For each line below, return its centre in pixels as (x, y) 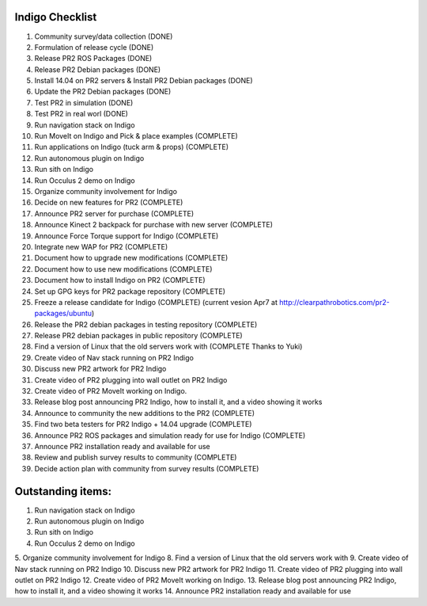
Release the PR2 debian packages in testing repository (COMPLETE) (146, 324)
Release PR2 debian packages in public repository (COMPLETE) (138, 336)
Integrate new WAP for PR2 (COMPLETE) (101, 246)
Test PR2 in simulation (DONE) (84, 102)
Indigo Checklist (56, 17)
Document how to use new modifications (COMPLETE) (123, 269)
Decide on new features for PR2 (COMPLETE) (109, 203)
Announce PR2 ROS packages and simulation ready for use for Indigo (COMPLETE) (170, 435)
